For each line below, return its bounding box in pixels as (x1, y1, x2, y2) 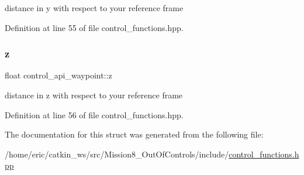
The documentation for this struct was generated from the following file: (5, 128, 264, 140)
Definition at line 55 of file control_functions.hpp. (5, 21, 184, 33)
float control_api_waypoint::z (5, 69, 112, 81)
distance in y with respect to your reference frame (5, 2, 184, 13)
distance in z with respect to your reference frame (5, 89, 183, 101)
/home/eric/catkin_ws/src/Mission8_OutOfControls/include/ (5, 147, 229, 160)
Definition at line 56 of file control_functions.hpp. (5, 108, 184, 121)
